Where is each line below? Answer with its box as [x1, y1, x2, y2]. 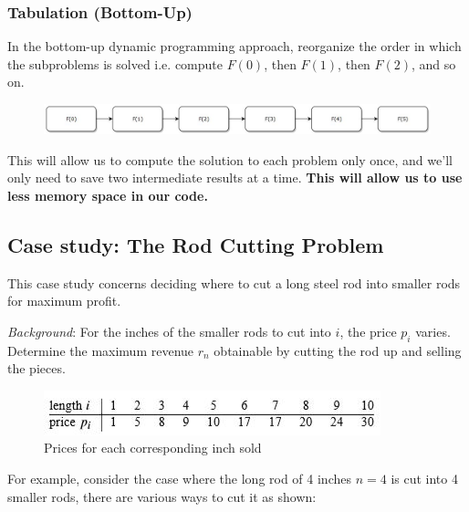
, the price [339, 321, 397, 340]
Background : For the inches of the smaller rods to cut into [7, 321, 331, 340]
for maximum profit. [7, 291, 121, 310]
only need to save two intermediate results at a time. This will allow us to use [7, 168, 463, 187]
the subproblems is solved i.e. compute [7, 54, 223, 73]
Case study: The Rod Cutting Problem [7, 230, 384, 258]
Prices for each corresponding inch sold [44, 438, 262, 457]
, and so [412, 54, 456, 73]
